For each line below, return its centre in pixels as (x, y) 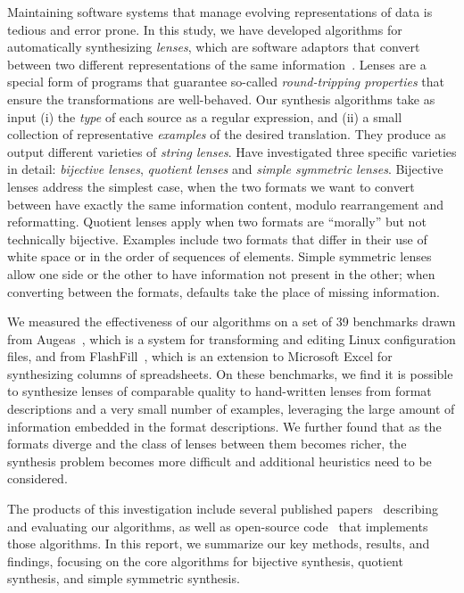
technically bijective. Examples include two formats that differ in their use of (217, 239)
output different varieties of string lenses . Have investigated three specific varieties (232, 151)
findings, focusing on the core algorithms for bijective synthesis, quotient (205, 560)
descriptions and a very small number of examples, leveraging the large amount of (231, 409)
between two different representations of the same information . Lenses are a (217, 64)
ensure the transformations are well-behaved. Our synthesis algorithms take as (221, 99)
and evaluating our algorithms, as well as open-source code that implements (218, 526)
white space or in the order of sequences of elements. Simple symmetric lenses (220, 256)
